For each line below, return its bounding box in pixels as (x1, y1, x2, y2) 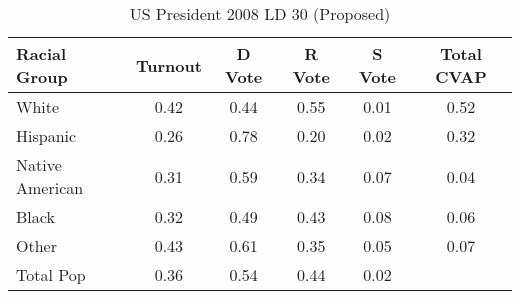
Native (16, 153, 62, 176)
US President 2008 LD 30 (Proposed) (129, 2, 391, 25)
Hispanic (16, 124, 77, 147)
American (16, 176, 84, 199)
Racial (16, 42, 67, 65)
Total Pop (16, 263, 86, 286)
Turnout (135, 53, 202, 77)
